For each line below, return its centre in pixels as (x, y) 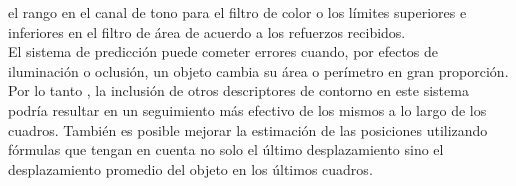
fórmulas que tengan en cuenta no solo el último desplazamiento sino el (226, 149)
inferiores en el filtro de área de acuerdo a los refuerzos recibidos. (207, 31)
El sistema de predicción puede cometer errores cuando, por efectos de (223, 51)
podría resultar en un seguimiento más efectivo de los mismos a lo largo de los (247, 109)
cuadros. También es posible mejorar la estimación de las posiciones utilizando (248, 129)
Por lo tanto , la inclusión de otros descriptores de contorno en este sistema (238, 90)
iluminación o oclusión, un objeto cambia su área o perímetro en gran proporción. (258, 70)
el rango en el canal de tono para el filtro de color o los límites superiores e (237, 12)
